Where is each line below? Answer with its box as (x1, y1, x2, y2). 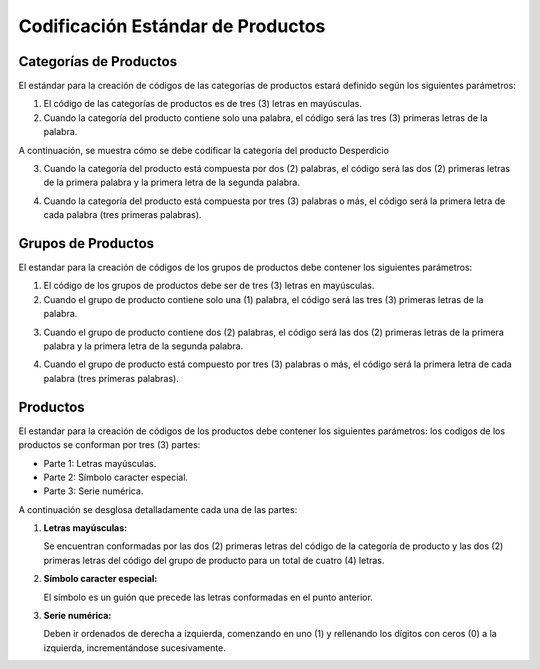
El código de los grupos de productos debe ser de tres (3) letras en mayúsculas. (43, 280, 375, 292)
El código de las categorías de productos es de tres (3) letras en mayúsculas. (43, 98, 362, 110)
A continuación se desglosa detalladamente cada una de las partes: (18, 503, 298, 515)
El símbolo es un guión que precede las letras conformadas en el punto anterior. (43, 591, 374, 603)
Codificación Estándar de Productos (18, 15, 326, 37)
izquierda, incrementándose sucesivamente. (43, 641, 227, 654)
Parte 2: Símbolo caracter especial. (43, 471, 189, 483)
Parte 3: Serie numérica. (43, 485, 144, 497)
